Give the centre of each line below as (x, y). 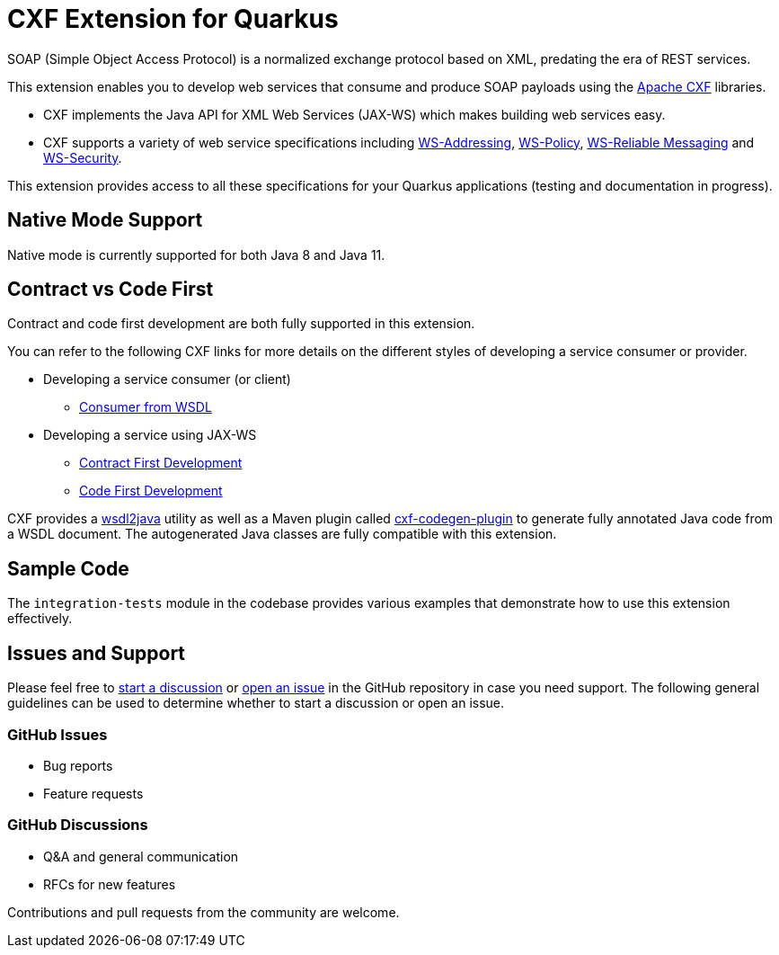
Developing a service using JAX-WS (150, 435)
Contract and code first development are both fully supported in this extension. (241, 324)
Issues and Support (97, 653)
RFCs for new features (110, 884)
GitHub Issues (58, 734)
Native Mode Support (105, 220)
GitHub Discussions (78, 825)
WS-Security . (83, 157)
